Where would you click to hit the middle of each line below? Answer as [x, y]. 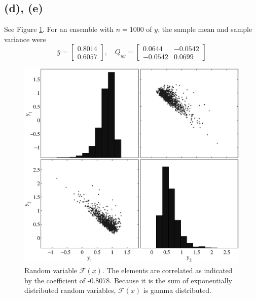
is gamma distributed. [177, 290]
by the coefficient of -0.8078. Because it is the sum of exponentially [128, 280]
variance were [25, 39]
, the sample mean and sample [205, 29]
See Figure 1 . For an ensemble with [59, 29]
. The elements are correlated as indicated [167, 270]
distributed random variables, [70, 290]
